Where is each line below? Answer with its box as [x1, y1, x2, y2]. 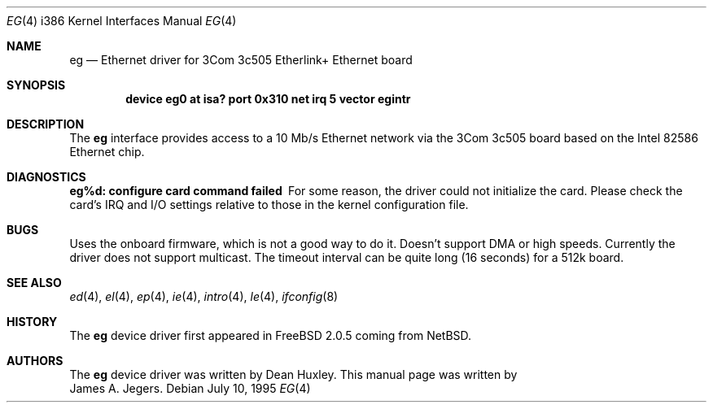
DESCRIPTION [7, 117, 85, 131]
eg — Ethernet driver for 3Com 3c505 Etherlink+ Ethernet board [69, 53, 413, 67]
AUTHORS [7, 354, 63, 368]
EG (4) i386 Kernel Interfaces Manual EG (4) [7, 14, 237, 28]
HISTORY [7, 315, 58, 329]
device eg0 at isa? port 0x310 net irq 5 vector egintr [125, 92, 411, 106]
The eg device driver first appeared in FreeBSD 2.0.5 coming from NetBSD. [69, 329, 472, 342]
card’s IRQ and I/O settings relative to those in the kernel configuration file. [69, 198, 469, 211]
